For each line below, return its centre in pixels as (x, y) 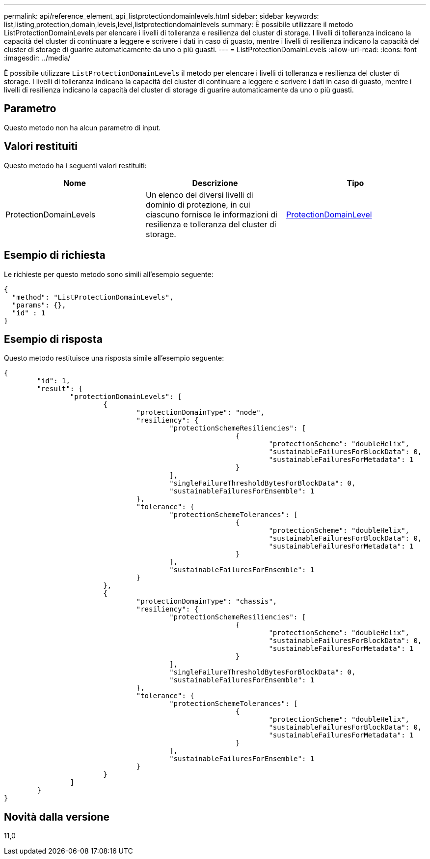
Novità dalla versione (57, 817)
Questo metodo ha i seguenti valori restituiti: (75, 165)
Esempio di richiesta (55, 255)
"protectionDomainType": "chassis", (207, 601)
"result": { (60, 389)
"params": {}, (39, 305)
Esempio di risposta (53, 339)
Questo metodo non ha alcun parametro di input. (82, 127)
